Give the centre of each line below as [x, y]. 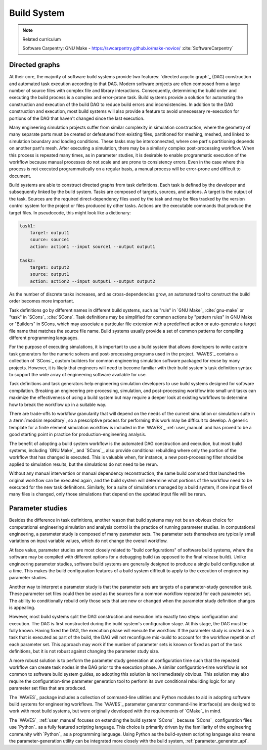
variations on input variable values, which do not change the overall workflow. [89, 541]
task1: [27, 226]
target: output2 [49, 267]
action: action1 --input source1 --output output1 [92, 247]
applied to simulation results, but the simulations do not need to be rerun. [84, 464]
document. [20, 176]
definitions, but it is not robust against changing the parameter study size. [84, 651]
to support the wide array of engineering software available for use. [78, 375]
